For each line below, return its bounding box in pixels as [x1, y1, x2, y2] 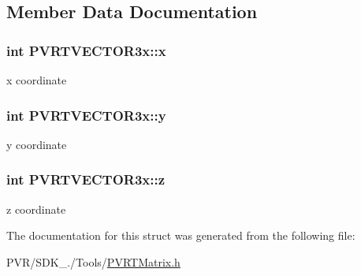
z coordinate [6, 200, 66, 217]
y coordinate [6, 136, 67, 152]
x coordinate [6, 72, 67, 88]
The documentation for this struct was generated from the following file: [6, 227, 355, 244]
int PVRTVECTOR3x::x [6, 40, 166, 60]
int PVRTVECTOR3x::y [6, 105, 166, 125]
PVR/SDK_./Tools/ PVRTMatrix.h [6, 253, 180, 270]
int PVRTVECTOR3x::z [6, 170, 166, 189]
